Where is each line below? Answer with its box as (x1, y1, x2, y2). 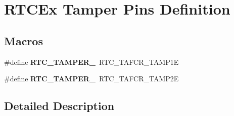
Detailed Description (4, 98, 115, 113)
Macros (4, 33, 43, 48)
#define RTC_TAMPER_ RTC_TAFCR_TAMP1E (4, 56, 179, 67)
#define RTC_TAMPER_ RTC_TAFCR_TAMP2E (4, 73, 179, 84)
